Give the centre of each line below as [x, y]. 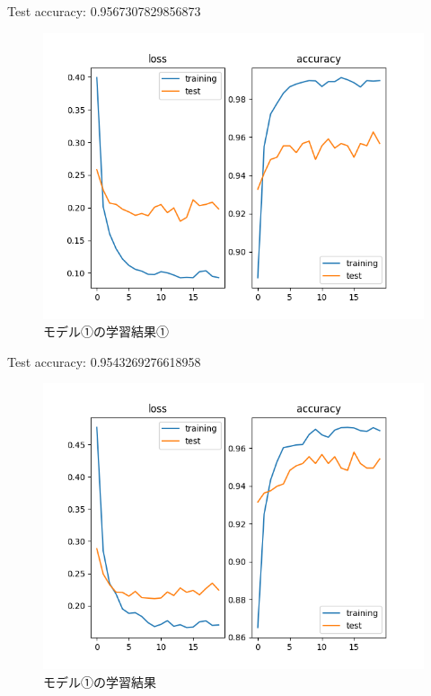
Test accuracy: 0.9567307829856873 [104, 11]
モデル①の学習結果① [106, 331]
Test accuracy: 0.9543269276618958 [104, 361]
